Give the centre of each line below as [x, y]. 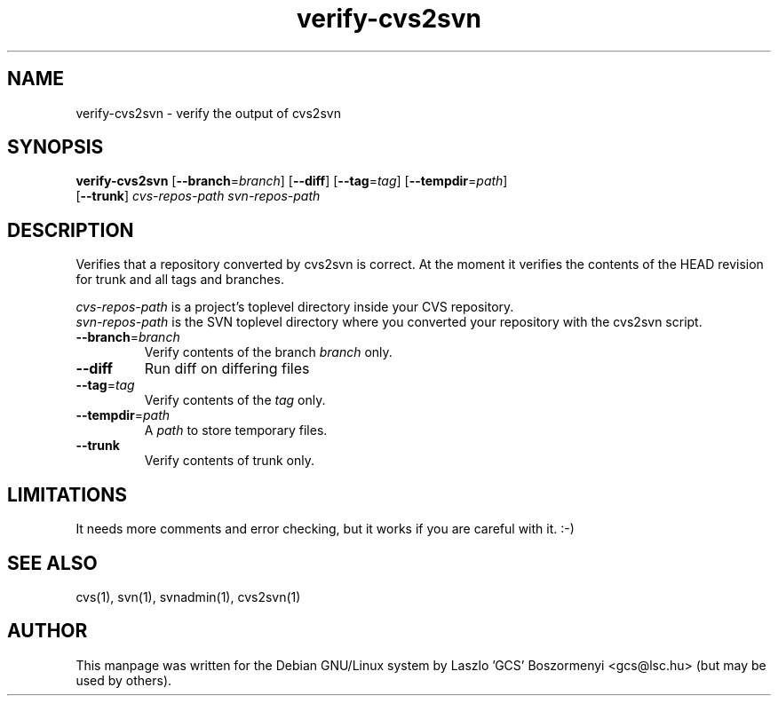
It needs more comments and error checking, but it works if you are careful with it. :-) [325, 529]
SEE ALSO [52, 563]
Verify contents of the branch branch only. [268, 352]
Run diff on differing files [227, 369]
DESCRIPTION [71, 230]
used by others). [124, 680]
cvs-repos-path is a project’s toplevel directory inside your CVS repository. [295, 307]
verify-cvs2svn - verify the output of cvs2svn [208, 113]
